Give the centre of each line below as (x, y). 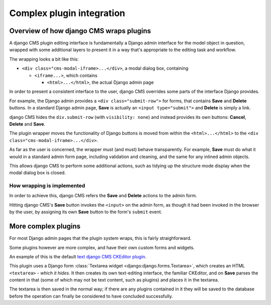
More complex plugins (45, 226)
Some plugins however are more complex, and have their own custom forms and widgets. (102, 247)
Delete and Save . (27, 124)
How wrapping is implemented (47, 186)
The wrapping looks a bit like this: (44, 59)
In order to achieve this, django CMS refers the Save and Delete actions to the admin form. (103, 196)
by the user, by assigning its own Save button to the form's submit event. (86, 212)
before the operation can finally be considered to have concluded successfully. (91, 296)
